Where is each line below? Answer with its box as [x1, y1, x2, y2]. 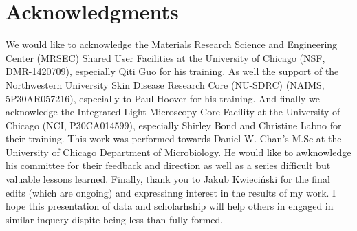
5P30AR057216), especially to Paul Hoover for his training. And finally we [6, 91, 321, 105]
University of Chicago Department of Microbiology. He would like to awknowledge [6, 144, 351, 159]
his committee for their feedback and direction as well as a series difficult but [6, 158, 331, 173]
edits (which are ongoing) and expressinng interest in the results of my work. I [6, 185, 336, 199]
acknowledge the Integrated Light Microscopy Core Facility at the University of [6, 104, 340, 119]
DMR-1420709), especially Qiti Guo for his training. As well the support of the [6, 64, 339, 78]
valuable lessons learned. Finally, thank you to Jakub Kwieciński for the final [6, 172, 330, 186]
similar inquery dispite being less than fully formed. [6, 212, 224, 226]
